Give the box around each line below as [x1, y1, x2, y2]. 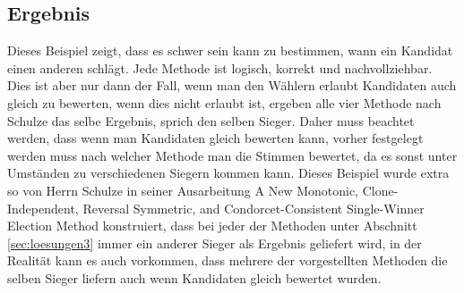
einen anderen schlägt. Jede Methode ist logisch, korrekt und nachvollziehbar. [7, 58, 433, 77]
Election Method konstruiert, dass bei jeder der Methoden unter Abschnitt [7, 216, 417, 235]
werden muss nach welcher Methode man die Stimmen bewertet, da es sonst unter [7, 146, 458, 164]
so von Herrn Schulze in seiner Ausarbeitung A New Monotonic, [7, 180, 358, 199]
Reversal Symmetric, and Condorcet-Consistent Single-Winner [82, 198, 425, 217]
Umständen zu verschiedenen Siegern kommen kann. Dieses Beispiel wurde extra [7, 163, 450, 182]
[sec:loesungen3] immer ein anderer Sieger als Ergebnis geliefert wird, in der [7, 233, 422, 252]
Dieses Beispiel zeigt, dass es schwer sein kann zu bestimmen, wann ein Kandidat [7, 41, 453, 60]
